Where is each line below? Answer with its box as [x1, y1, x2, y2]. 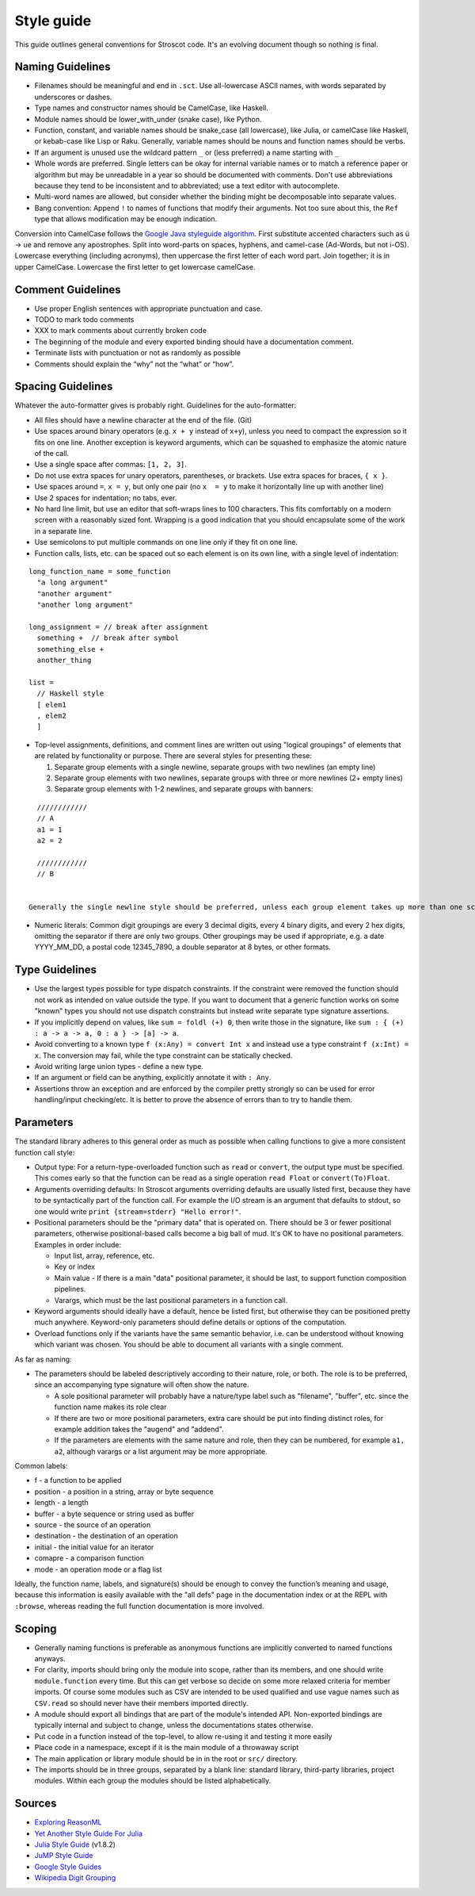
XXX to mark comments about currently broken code [34, 326, 207, 335]
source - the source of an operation [34, 1520, 151, 1530]
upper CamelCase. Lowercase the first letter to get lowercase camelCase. [14, 262, 256, 271]
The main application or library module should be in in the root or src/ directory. [34, 1753, 298, 1764]
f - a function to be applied [34, 1476, 122, 1485]
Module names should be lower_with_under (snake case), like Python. [34, 114, 262, 124]
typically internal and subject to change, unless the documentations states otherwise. [34, 1721, 313, 1730]
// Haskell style [36, 689, 104, 698]
